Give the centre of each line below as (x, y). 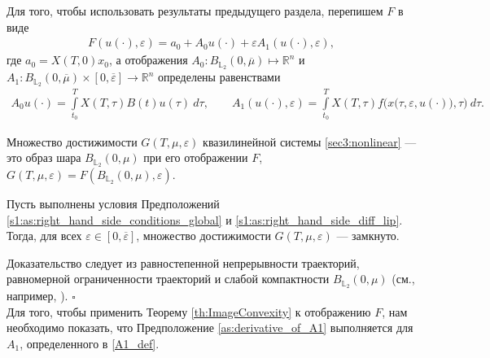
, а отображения (148, 60)
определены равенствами (219, 77)
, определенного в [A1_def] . (90, 343)
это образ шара (44, 157)
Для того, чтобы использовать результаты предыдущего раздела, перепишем (195, 11)
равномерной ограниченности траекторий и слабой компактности (168, 279)
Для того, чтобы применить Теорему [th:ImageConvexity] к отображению (189, 311)
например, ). (37, 296)
